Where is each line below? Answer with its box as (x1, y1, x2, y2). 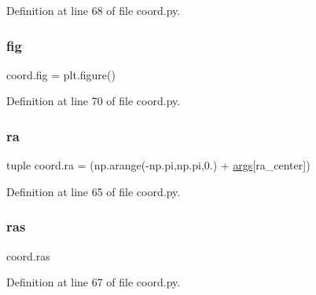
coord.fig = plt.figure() (6, 66, 116, 82)
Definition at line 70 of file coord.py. (6, 93, 181, 109)
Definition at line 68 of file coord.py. (6, 2, 181, 18)
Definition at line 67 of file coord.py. (6, 274, 181, 290)
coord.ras (6, 247, 50, 264)
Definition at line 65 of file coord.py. (6, 183, 181, 199)
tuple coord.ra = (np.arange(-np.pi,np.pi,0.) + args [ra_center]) (6, 157, 310, 173)
